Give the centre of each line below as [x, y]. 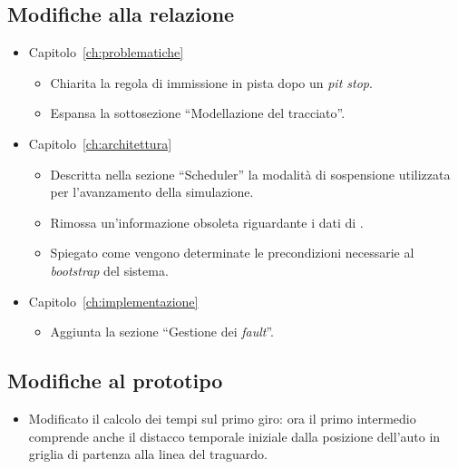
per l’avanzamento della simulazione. [152, 192]
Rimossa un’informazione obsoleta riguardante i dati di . [207, 222]
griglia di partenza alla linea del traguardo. [148, 454]
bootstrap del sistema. [109, 270]
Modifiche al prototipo [115, 381]
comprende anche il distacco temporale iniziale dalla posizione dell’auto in [234, 436]
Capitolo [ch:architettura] [100, 143]
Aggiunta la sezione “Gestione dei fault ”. [162, 332]
